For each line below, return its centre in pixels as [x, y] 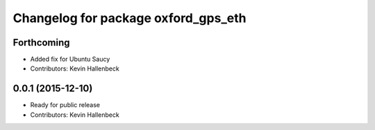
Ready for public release [65, 105]
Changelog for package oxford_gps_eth [130, 18]
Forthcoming [41, 43]
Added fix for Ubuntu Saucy [70, 59]
